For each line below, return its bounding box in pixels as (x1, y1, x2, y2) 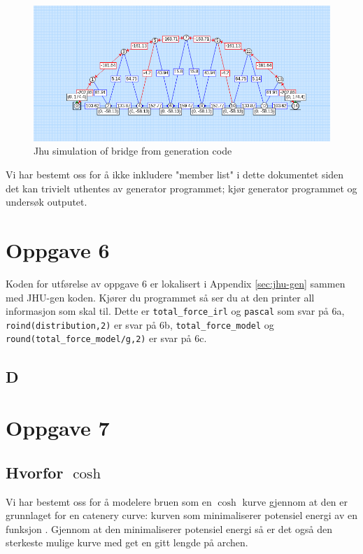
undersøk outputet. (6, 194, 87, 209)
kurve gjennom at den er (242, 494, 348, 509)
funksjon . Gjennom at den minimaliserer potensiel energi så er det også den (6, 521, 332, 536)
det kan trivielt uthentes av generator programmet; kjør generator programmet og (6, 180, 357, 195)
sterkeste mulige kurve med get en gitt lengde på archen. (6, 535, 248, 550)
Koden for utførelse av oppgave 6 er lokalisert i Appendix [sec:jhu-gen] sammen (6, 276, 346, 290)
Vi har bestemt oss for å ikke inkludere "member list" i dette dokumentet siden (6, 167, 344, 182)
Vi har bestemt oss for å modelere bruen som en (6, 494, 212, 509)
